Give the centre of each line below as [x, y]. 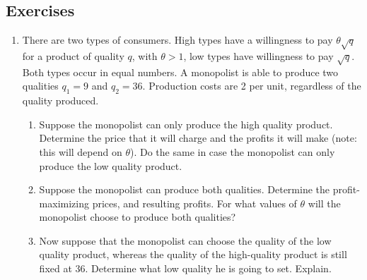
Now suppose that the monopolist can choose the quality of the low [185, 240]
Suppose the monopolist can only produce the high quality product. [186, 124]
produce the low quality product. [111, 165]
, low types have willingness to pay [258, 55]
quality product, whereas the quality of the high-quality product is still [193, 254]
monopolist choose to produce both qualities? [138, 217]
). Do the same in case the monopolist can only [233, 151]
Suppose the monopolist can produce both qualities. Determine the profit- [199, 189]
